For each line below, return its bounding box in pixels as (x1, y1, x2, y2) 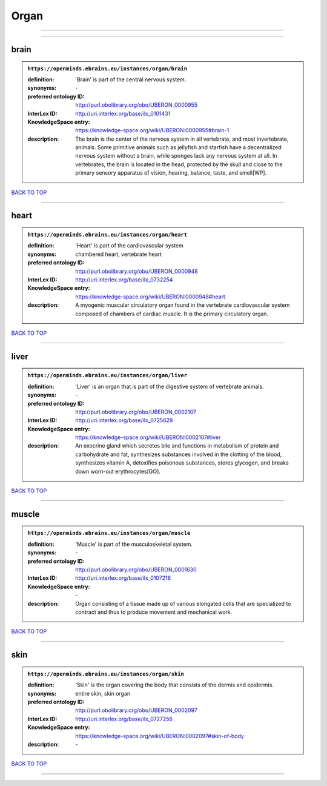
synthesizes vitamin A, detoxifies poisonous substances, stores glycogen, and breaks (75, 459, 289, 466)
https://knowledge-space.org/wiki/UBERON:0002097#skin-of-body (75, 732, 245, 739)
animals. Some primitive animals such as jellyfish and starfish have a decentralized (75, 144, 282, 151)
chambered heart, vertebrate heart (75, 250, 162, 258)
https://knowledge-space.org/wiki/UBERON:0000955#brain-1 (75, 127, 230, 134)
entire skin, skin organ (75, 690, 131, 697)
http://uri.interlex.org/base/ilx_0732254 (75, 276, 173, 283)
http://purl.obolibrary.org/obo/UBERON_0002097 (75, 707, 198, 714)
